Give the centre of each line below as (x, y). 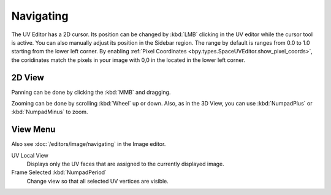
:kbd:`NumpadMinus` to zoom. (50, 112)
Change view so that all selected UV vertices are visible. (97, 181)
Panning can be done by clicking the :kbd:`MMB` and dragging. (91, 92)
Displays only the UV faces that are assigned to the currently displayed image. (126, 164)
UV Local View (30, 155)
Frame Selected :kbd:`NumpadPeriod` (59, 172)
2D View (28, 78)
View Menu (33, 130)
